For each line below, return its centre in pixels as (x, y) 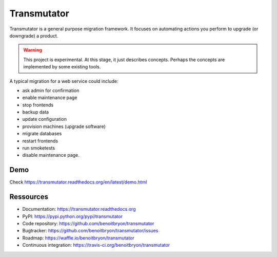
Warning (33, 50)
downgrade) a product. (34, 35)
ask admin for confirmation (51, 90)
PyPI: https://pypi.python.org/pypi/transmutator (72, 216)
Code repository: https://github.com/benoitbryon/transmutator (88, 223)
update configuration (44, 119)
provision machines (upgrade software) (64, 126)
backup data (35, 112)
